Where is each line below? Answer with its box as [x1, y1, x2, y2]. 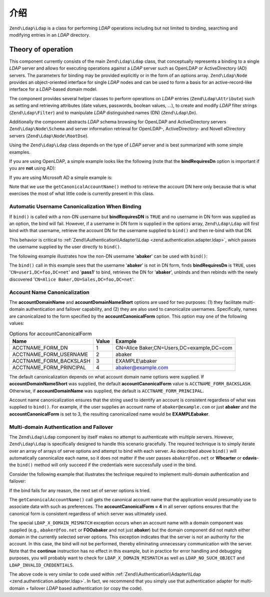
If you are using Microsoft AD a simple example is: [9, 174, 112, 180]
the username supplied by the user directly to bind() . [9, 244, 121, 250]
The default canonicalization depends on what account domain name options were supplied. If [9, 373, 204, 379]
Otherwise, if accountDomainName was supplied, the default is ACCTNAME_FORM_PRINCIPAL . [9, 387, 204, 393]
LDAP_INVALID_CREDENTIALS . [9, 562, 74, 568]
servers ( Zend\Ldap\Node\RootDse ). [9, 133, 89, 139]
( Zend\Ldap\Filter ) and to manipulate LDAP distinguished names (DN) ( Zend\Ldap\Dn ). [9, 109, 197, 115]
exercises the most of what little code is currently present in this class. [9, 190, 154, 196]
